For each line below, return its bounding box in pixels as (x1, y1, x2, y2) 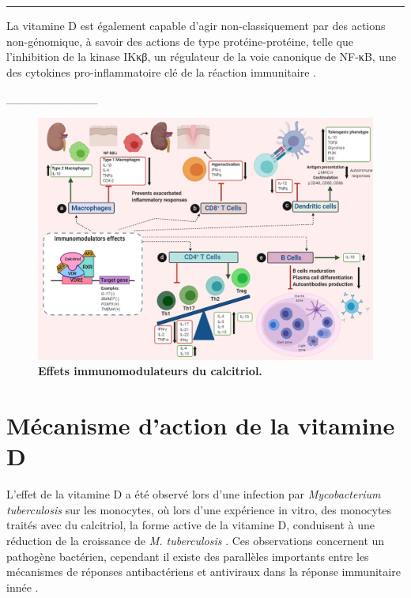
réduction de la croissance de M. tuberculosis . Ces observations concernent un (6, 532, 385, 549)
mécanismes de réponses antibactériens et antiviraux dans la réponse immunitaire (6, 563, 401, 580)
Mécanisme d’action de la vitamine (6, 409, 395, 442)
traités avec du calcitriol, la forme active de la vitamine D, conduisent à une (6, 517, 375, 533)
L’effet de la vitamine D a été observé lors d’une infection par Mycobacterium (6, 486, 381, 502)
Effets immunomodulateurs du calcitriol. (38, 363, 262, 379)
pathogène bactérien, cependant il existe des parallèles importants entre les (6, 547, 369, 564)
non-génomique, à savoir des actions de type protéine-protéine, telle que (6, 32, 353, 49)
